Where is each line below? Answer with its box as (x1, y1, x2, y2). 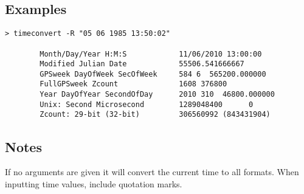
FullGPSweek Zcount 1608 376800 (40, 80, 227, 89)
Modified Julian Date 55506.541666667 (40, 60, 244, 69)
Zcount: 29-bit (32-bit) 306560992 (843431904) (40, 110, 271, 119)
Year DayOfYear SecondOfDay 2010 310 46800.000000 (40, 90, 275, 99)
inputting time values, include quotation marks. (5, 177, 182, 190)
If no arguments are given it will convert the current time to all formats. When (5, 165, 299, 178)
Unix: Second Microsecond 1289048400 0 (40, 100, 254, 109)
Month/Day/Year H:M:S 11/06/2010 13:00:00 (40, 49, 262, 58)
